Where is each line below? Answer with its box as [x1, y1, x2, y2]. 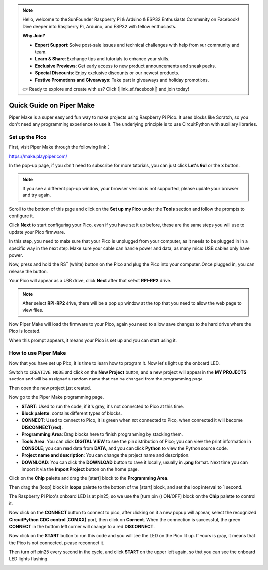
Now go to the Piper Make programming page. [9, 394, 104, 400]
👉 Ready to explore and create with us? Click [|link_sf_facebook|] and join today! [22, 86, 189, 92]
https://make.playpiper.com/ [9, 153, 67, 159]
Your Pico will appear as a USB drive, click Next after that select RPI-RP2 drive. [9, 278, 172, 284]
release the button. [9, 268, 48, 274]
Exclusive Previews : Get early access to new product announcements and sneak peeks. [35, 63, 216, 69]
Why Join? [22, 33, 45, 39]
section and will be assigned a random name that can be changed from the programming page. [9, 376, 204, 382]
